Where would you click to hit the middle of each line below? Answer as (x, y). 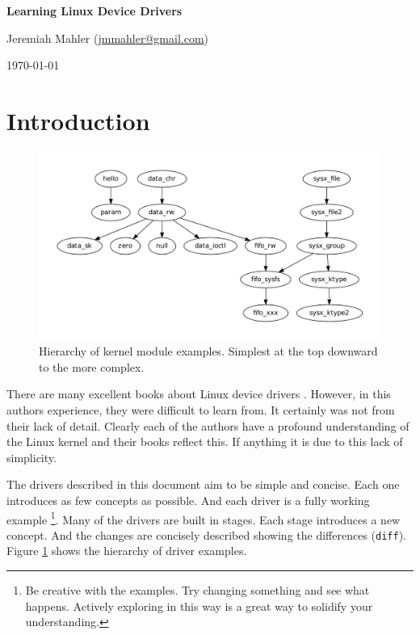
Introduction (78, 120)
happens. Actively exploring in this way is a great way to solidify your (199, 606)
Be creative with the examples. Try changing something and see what (197, 590)
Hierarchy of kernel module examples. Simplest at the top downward (208, 351)
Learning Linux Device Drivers (94, 11)
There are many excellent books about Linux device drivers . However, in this (199, 394)
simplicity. (31, 457)
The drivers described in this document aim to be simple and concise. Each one (203, 484)
